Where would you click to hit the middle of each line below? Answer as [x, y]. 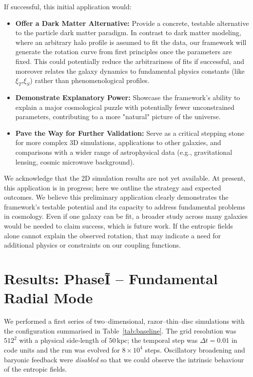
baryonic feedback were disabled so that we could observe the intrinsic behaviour [124, 359]
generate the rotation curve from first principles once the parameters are [124, 52]
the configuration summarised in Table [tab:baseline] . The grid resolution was [120, 330]
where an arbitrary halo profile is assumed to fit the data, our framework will [131, 42]
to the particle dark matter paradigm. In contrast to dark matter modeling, [128, 32]
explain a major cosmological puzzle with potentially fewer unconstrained [125, 107]
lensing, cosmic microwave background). [75, 161]
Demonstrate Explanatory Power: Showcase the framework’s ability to [128, 97]
